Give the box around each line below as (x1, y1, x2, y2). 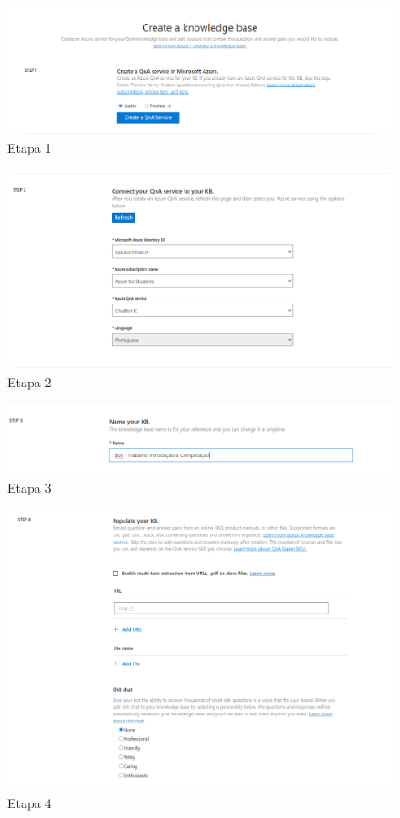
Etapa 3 (7, 477, 52, 496)
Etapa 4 (7, 793, 52, 813)
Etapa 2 (7, 372, 52, 391)
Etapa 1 (7, 137, 52, 156)
